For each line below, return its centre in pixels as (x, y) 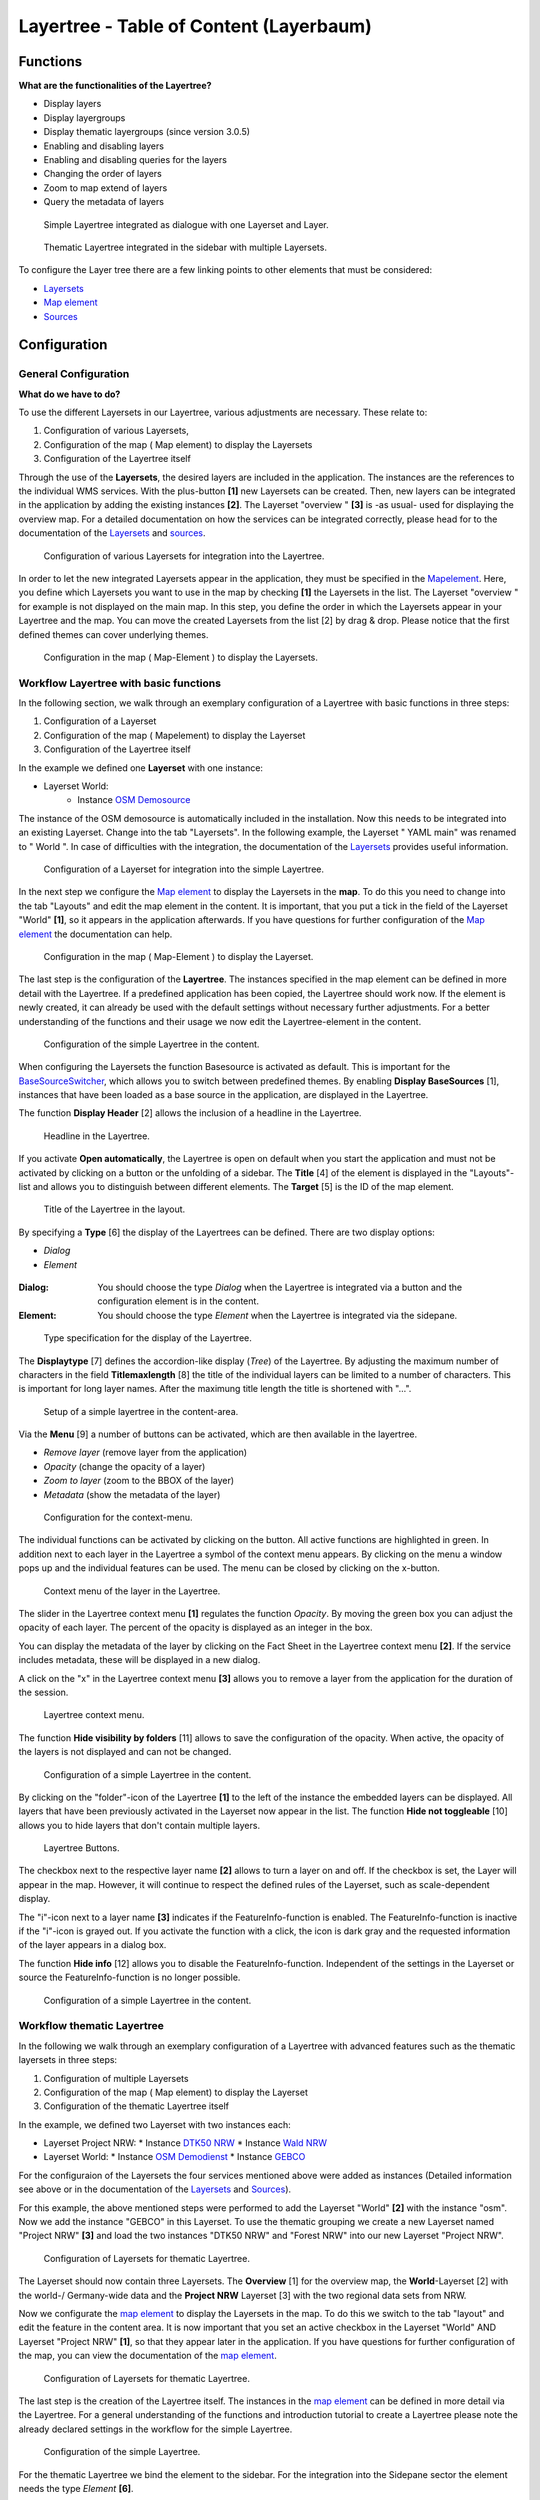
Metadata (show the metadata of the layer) (132, 1494)
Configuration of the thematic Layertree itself (136, 2106)
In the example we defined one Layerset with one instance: (141, 767)
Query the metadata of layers (104, 202)
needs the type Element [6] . (76, 2488)
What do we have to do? (69, 394)
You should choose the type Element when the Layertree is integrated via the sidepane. (277, 1315)
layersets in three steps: (68, 2060)
